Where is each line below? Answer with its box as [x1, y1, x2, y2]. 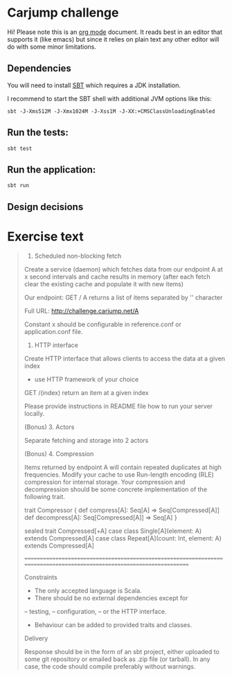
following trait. [24, 492, 66, 500]
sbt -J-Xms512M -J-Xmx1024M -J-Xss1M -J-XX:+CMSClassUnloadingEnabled [7, 107, 215, 115]
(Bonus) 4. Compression [24, 449, 94, 458]
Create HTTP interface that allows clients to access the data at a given [24, 354, 226, 362]
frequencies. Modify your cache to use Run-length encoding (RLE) [24, 470, 215, 479]
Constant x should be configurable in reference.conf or [24, 320, 182, 328]
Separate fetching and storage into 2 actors [24, 436, 149, 444]
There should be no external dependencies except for [34, 594, 188, 602]
